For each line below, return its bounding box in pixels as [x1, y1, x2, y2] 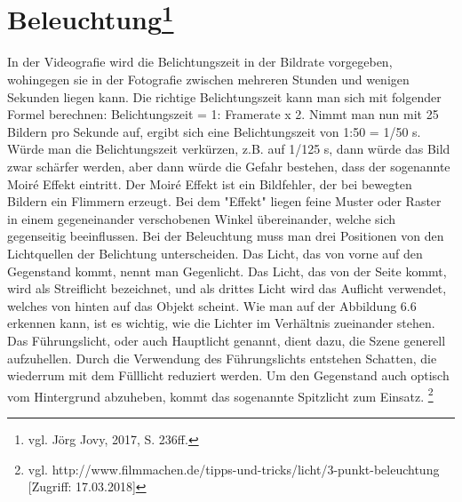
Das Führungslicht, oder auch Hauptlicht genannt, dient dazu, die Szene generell [7, 331, 446, 349]
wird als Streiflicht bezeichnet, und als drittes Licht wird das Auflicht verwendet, [7, 279, 447, 298]
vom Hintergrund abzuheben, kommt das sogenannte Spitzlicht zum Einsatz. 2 [7, 384, 434, 405]
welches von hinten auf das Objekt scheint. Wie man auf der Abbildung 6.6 [7, 296, 417, 315]
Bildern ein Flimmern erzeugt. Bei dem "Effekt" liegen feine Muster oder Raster [7, 192, 442, 211]
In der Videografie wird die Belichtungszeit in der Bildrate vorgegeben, [7, 52, 393, 71]
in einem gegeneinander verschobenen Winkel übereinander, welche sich [7, 209, 396, 227]
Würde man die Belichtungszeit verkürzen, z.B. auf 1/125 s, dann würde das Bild [7, 139, 450, 158]
